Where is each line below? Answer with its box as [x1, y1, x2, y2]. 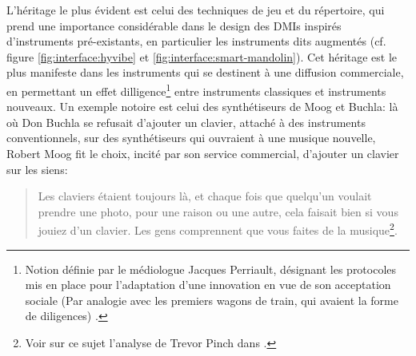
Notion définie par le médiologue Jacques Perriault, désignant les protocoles [25, 260, 397, 277]
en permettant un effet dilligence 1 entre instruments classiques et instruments [6, 80, 386, 99]
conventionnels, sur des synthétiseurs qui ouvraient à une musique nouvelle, [6, 129, 376, 146]
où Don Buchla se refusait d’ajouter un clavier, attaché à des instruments [6, 113, 366, 130]
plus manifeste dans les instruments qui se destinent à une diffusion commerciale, [6, 64, 404, 81]
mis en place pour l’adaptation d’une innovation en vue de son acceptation [25, 276, 391, 293]
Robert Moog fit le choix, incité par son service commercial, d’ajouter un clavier [6, 145, 399, 161]
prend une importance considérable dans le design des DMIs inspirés [6, 17, 342, 34]
